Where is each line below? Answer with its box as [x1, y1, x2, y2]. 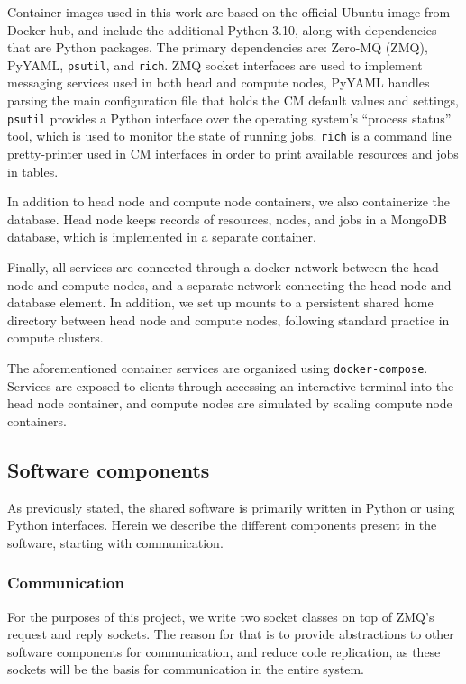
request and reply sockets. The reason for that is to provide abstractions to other [7, 625, 454, 643]
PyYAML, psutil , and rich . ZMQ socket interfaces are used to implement [7, 55, 423, 74]
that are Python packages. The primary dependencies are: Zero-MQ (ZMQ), [7, 38, 428, 57]
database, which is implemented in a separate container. [7, 227, 316, 246]
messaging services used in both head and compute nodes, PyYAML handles [7, 73, 430, 92]
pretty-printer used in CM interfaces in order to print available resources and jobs [7, 143, 459, 162]
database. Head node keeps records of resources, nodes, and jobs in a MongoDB [7, 209, 447, 228]
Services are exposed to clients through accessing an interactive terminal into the [7, 376, 454, 395]
